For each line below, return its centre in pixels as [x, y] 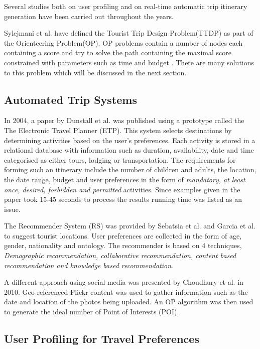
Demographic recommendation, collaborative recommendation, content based [120, 255]
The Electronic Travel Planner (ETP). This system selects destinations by [118, 130]
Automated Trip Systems [71, 99]
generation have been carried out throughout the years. [89, 16]
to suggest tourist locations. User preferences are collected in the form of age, [123, 235]
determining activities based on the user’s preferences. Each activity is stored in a [130, 140]
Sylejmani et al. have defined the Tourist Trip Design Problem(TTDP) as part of [129, 33]
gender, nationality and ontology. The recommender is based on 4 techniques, [123, 245]
